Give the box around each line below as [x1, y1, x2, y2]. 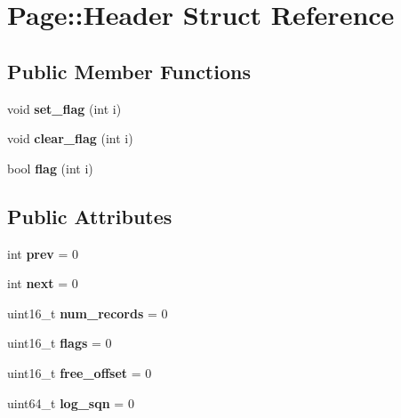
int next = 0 [7, 274, 78, 293]
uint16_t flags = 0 [7, 334, 112, 352]
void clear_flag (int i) [7, 129, 133, 148]
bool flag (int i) [7, 158, 93, 177]
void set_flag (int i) [7, 99, 122, 117]
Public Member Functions [7, 57, 251, 84]
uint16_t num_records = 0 [7, 303, 168, 322]
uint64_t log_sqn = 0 [7, 393, 134, 412]
